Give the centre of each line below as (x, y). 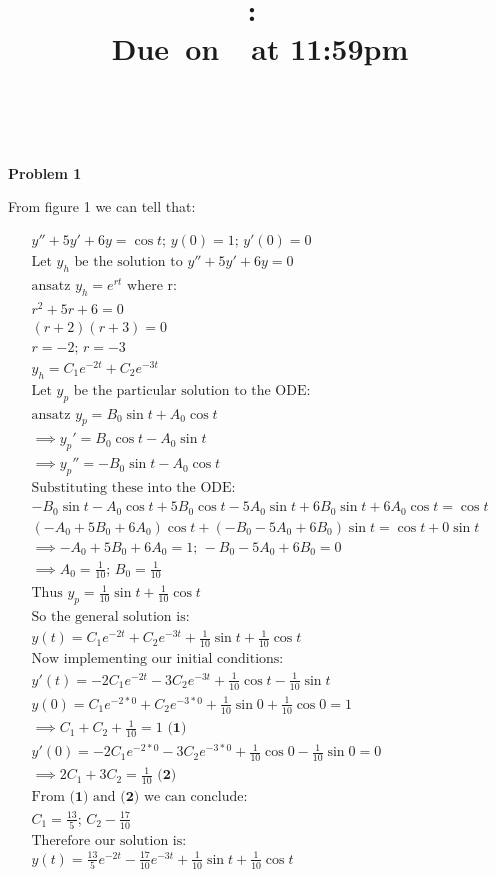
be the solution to (128, 261)
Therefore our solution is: (109, 841)
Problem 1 (45, 172)
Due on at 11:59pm (260, 48)
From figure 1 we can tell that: (102, 206)
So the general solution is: (110, 616)
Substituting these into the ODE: (133, 488)
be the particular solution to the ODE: (192, 390)
